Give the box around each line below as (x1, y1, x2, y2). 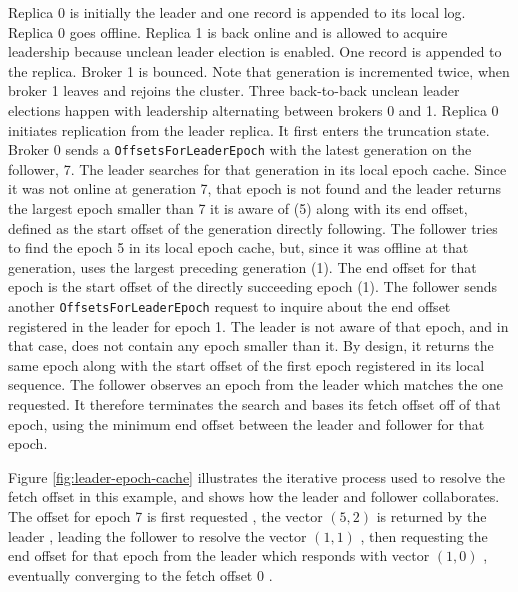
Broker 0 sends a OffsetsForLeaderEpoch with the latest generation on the (8, 139, 472, 160)
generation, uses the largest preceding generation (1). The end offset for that (8, 256, 477, 277)
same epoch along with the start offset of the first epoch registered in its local (8, 354, 485, 375)
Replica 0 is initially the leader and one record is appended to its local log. (8, 2, 466, 22)
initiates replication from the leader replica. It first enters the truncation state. (8, 119, 490, 140)
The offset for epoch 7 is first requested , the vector (8, 505, 323, 526)
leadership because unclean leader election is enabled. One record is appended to (8, 41, 502, 62)
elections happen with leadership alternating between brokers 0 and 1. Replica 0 (8, 99, 499, 120)
